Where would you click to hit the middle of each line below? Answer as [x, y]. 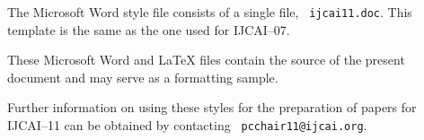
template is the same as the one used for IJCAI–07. [149, 29]
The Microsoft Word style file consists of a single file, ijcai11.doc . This [210, 12]
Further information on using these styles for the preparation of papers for [212, 107]
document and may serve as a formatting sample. [143, 77]
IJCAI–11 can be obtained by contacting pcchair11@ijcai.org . [187, 125]
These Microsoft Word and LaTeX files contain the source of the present [206, 60]
